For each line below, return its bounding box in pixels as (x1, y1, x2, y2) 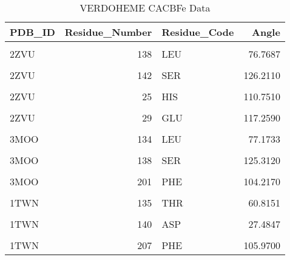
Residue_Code (161, 25, 234, 39)
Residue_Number (64, 25, 152, 39)
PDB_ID (10, 25, 55, 39)
